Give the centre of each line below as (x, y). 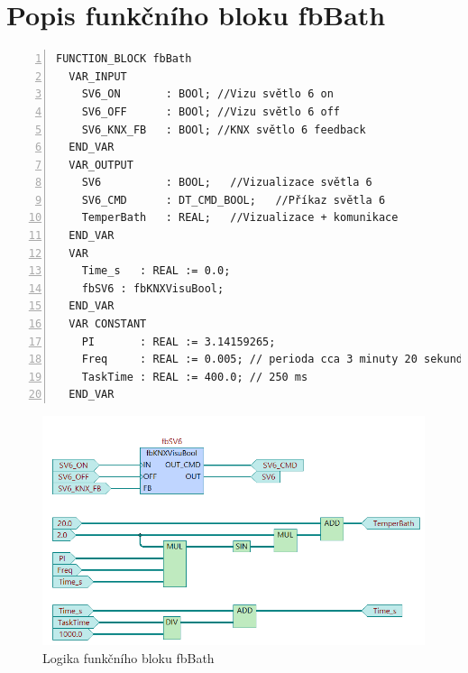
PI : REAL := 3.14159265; (179, 341)
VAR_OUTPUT (101, 165)
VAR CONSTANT (108, 324)
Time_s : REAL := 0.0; (156, 271)
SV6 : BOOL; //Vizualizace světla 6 (227, 183)
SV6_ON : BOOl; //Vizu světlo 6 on (207, 94)
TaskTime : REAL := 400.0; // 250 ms (195, 377)
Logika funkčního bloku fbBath (128, 657)
